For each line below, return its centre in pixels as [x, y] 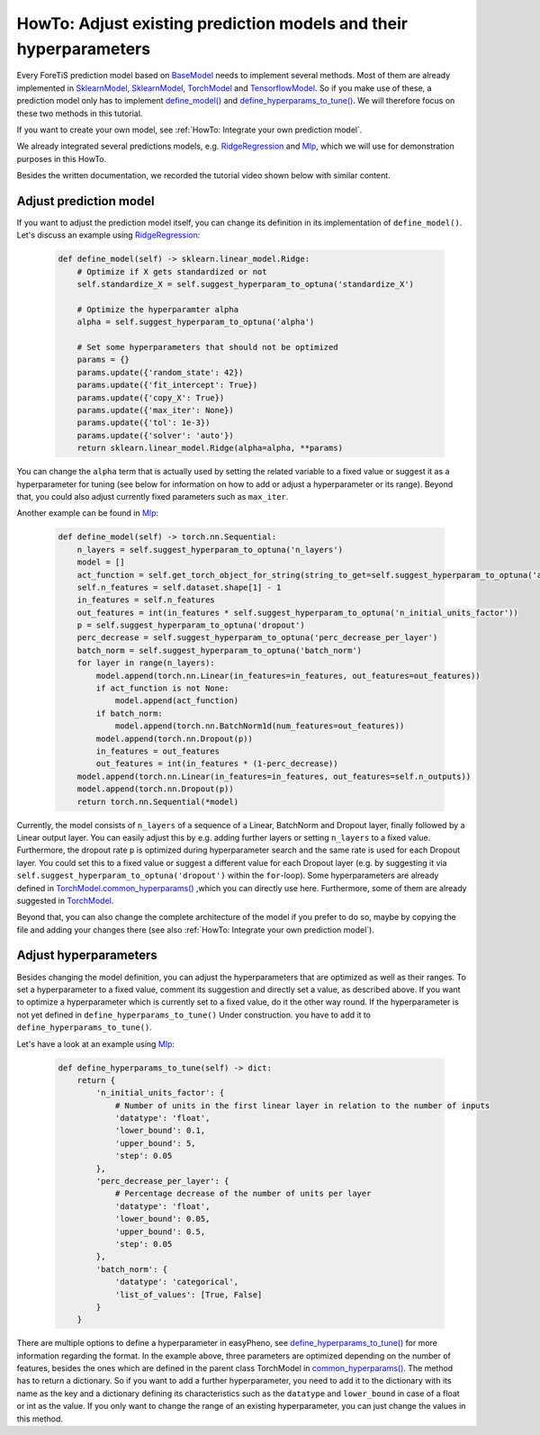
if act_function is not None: [162, 688]
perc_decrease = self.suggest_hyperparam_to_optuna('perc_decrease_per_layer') [257, 638]
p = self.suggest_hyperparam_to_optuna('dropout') [191, 625]
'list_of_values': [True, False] [189, 1295]
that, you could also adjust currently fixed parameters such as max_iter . [153, 496]
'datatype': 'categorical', [176, 1282]
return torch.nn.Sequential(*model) [157, 802]
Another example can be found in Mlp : [88, 513]
